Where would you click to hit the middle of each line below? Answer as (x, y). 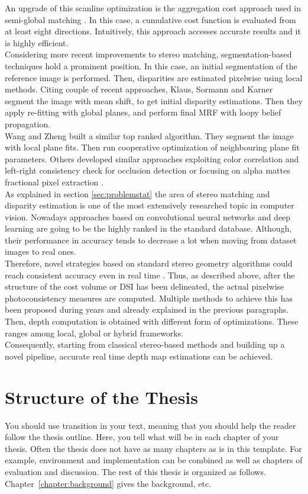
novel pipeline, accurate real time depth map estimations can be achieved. (139, 356)
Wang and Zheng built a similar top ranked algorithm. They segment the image (149, 135)
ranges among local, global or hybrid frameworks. (94, 333)
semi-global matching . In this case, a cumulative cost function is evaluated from (150, 19)
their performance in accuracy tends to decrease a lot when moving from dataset (151, 240)
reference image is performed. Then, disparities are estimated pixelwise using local (154, 77)
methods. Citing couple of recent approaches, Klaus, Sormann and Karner (139, 89)
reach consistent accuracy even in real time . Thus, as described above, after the (150, 275)
